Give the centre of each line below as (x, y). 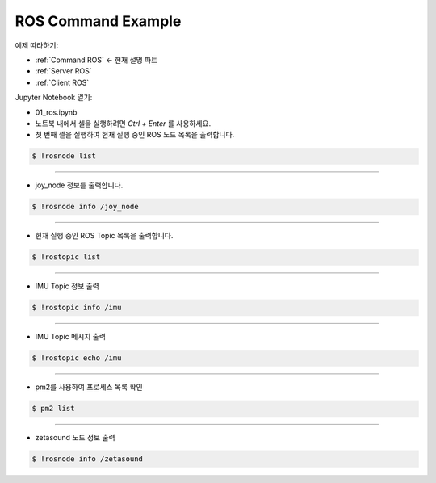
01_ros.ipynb (56, 112)
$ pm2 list (53, 409)
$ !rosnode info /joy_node (85, 207)
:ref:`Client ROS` (62, 82)
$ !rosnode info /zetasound (87, 459)
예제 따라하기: (37, 45)
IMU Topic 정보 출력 (67, 286)
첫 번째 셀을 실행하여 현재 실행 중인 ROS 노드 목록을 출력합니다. (135, 135)
